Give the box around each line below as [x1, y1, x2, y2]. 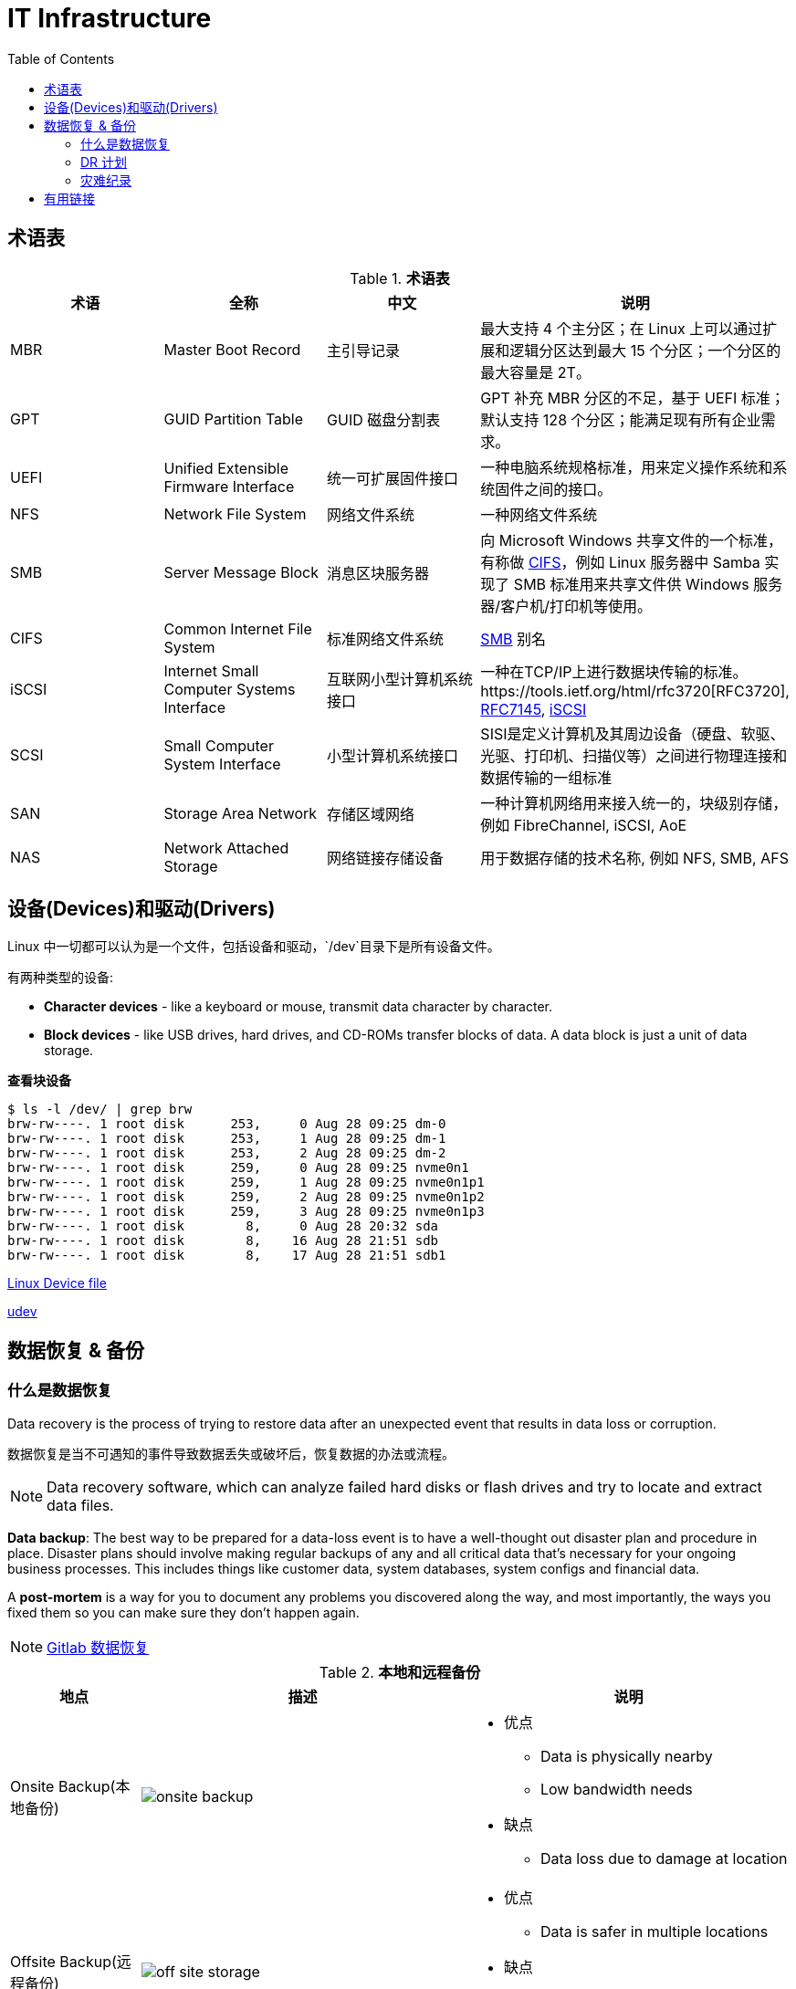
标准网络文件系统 [327, 629, 445, 648]
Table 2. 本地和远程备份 [319, 1662, 481, 1681]
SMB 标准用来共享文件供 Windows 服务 [513, 574, 783, 593]
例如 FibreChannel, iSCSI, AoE [480, 815, 687, 834]
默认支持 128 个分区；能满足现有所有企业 [480, 410, 761, 429]
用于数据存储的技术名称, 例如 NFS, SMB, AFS [480, 848, 789, 867]
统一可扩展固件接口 [327, 468, 459, 487]
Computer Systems [163, 679, 296, 698]
